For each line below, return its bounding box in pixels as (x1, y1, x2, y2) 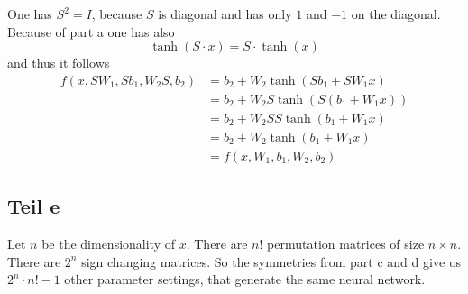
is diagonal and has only (158, 5, 292, 23)
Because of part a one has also (7, 22, 175, 41)
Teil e (7, 192, 60, 220)
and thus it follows (7, 53, 110, 72)
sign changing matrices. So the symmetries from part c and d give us (81, 252, 462, 271)
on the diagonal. (351, 5, 441, 23)
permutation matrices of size (267, 234, 425, 253)
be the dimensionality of (41, 234, 176, 253)
